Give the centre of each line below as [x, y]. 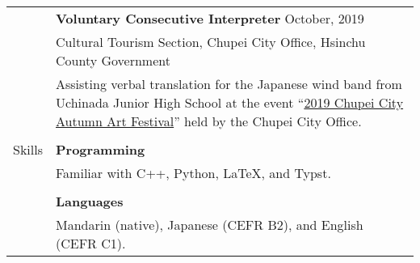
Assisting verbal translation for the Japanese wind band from [229, 84]
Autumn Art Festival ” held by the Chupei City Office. [209, 121]
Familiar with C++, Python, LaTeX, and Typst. [193, 173]
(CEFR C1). [91, 243]
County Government [113, 60]
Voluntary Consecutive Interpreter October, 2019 [210, 18]
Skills [28, 149]
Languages [90, 201]
